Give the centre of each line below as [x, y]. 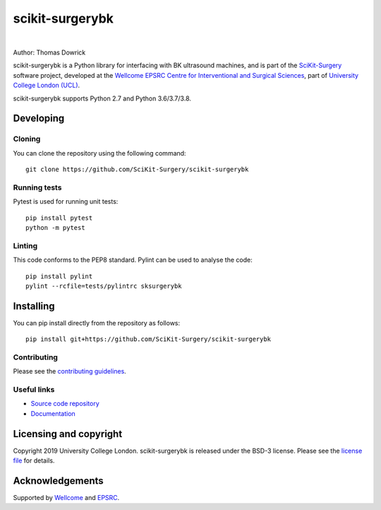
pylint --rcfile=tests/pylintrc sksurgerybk [104, 286]
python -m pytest [55, 227]
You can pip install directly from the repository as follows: [97, 323]
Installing [34, 306]
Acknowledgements [58, 481]
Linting [25, 245]
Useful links [34, 390]
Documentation [53, 413]
